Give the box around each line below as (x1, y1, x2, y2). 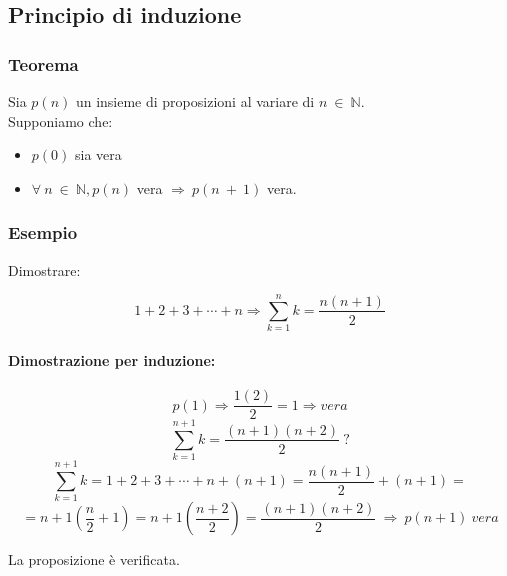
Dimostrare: (8, 259, 81, 280)
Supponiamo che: (8, 110, 113, 131)
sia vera (74, 144, 122, 165)
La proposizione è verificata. (8, 549, 180, 570)
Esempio (8, 220, 78, 245)
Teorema (8, 51, 79, 76)
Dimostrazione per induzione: (8, 349, 216, 370)
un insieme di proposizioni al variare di (75, 91, 315, 111)
